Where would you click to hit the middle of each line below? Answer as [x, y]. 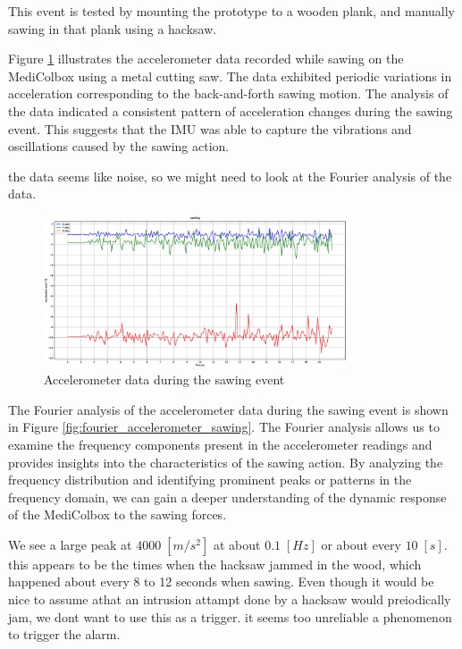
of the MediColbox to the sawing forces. [118, 514]
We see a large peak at [70, 544]
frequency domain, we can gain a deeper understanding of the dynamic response [227, 497]
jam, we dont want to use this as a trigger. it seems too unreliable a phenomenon [230, 616]
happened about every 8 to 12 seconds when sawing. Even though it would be [221, 582]
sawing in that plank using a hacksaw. [113, 28]
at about [237, 544]
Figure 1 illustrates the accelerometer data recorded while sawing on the [206, 59]
